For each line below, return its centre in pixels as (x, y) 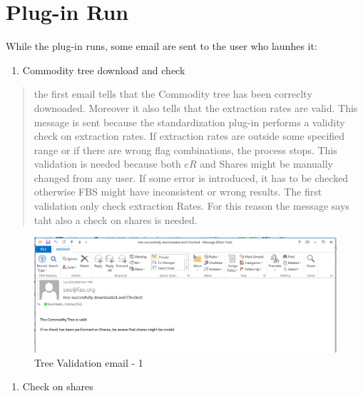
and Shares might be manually (266, 164)
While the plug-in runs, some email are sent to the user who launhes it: (162, 46)
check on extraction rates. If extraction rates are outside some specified (189, 136)
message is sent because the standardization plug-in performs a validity (189, 122)
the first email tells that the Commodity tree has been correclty (173, 94)
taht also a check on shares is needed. (116, 219)
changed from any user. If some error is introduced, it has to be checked (191, 177)
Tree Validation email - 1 (89, 362)
